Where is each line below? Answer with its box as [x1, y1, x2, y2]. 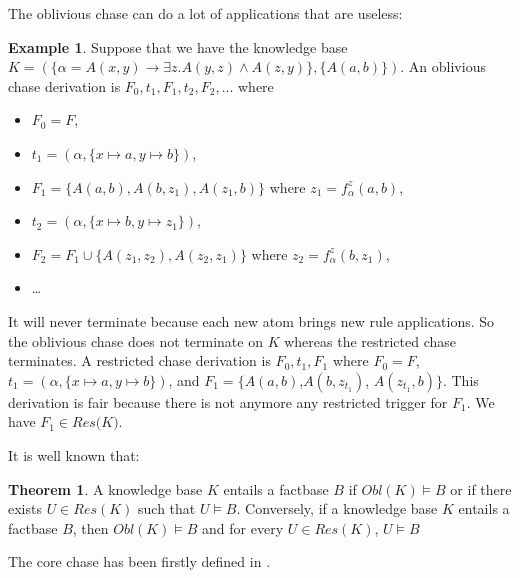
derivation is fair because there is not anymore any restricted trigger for [8, 391, 448, 412]
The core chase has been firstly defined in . [8, 551, 271, 572]
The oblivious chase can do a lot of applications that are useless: [8, 3, 403, 23]
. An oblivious [400, 56, 486, 77]
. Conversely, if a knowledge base [236, 498, 438, 519]
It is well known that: [8, 444, 140, 465]
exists [8, 498, 42, 519]
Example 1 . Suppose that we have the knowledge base [8, 36, 348, 57]
